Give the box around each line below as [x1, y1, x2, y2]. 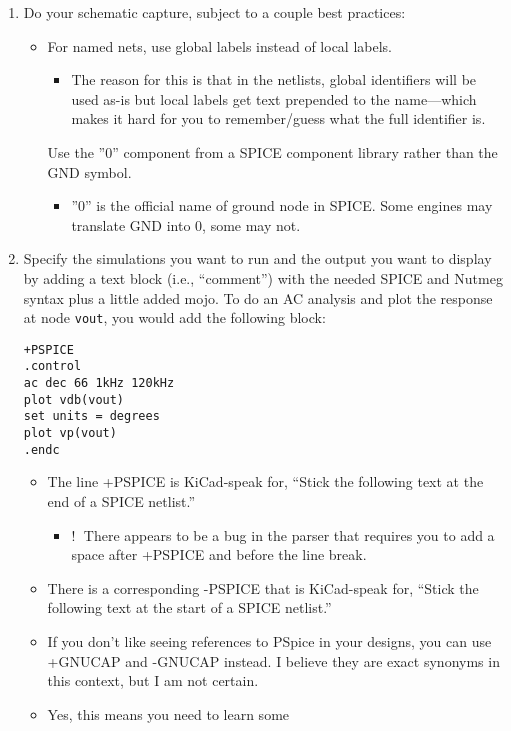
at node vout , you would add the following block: [23, 307, 326, 328]
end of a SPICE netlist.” [47, 490, 196, 511]
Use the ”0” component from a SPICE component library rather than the [47, 141, 498, 162]
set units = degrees [23, 409, 160, 424]
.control [23, 359, 82, 374]
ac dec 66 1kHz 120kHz [23, 376, 175, 391]
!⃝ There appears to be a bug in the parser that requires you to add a [71, 524, 495, 545]
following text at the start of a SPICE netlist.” [47, 597, 332, 618]
